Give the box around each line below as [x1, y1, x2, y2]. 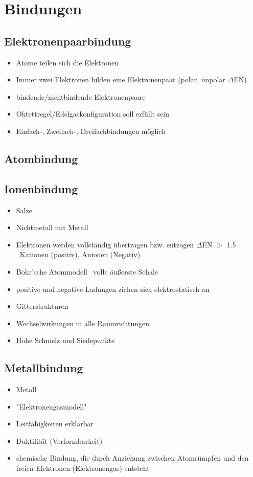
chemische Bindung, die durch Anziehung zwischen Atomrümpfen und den [16, 452, 249, 463]
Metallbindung [4, 360, 83, 376]
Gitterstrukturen [16, 301, 68, 311]
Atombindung [4, 150, 78, 166]
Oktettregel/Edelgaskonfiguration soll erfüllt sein [16, 108, 170, 119]
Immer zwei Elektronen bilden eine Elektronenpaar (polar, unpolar [16, 74, 225, 85]
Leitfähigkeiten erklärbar [16, 418, 94, 429]
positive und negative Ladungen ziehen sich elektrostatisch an [16, 283, 210, 294]
